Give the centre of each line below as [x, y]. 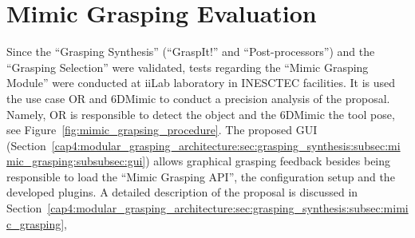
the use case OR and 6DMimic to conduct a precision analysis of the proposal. [198, 98]
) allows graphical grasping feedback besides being [268, 161]
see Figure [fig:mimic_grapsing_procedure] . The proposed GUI [162, 130]
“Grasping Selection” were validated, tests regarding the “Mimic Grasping [188, 67]
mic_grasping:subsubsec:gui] [76, 161]
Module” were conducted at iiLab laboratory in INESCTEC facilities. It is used [201, 83]
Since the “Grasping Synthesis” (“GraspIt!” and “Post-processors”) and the [191, 52]
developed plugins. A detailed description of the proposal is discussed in [182, 192]
